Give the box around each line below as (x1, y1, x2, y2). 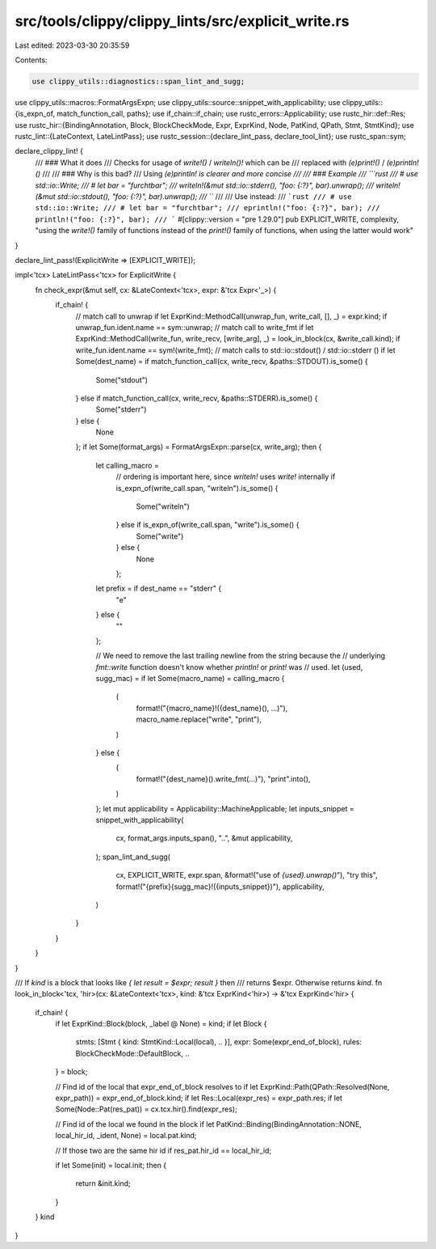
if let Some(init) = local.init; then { (55, 1160, 167, 1170)
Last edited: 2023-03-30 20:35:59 (15, 40, 130, 50)
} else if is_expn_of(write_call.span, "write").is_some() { (115, 520, 300, 530)
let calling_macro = (95, 460, 159, 470)
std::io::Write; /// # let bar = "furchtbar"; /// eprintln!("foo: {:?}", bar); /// (35, 203, 380, 213)
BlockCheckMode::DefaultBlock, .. (75, 1048, 190, 1058)
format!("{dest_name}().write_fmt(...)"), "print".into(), (136, 773, 311, 784)
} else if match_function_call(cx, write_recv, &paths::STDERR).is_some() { (75, 393, 318, 403)
